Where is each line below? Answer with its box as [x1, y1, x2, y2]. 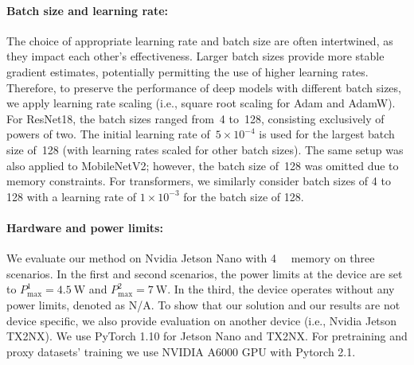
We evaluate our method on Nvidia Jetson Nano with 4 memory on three [6, 250, 375, 266]
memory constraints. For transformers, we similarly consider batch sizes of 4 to [6, 173, 391, 189]
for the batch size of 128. [183, 188, 304, 204]
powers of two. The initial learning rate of [6, 126, 210, 142]
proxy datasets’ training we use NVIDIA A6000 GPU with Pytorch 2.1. [6, 343, 356, 359]
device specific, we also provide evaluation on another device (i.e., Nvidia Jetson [6, 312, 397, 328]
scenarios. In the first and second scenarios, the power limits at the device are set [6, 265, 403, 282]
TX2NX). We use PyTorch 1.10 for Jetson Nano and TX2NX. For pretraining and [6, 328, 408, 344]
